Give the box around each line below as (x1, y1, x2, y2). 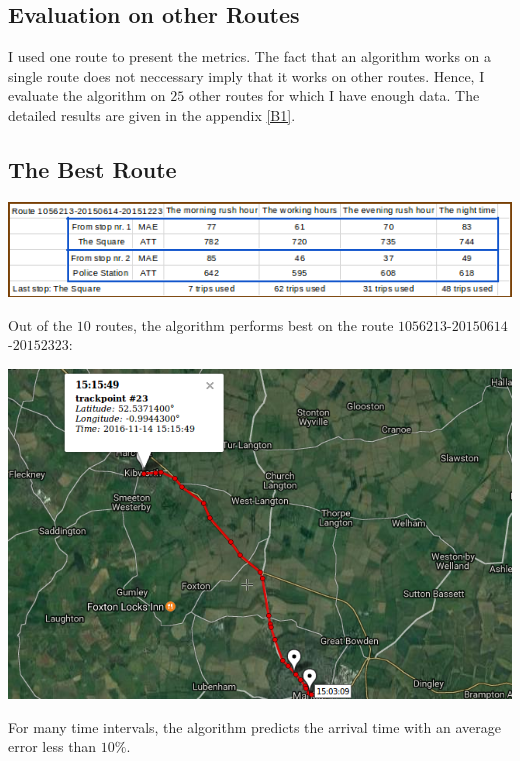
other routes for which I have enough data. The (188, 85, 480, 106)
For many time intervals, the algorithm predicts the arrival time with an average (8, 716, 501, 737)
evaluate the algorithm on (8, 85, 166, 106)
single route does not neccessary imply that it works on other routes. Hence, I (8, 65, 485, 86)
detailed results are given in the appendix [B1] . (8, 104, 296, 125)
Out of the (8, 314, 73, 335)
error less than (8, 736, 97, 757)
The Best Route (8, 153, 177, 184)
